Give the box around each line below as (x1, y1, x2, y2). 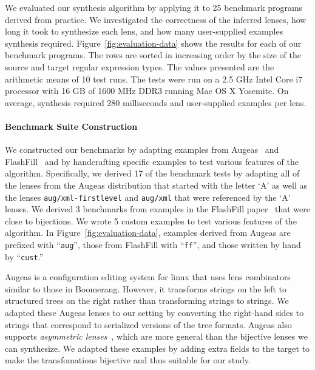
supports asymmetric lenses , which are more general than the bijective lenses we (5, 330, 308, 343)
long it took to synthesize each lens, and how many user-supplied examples (5, 25, 283, 38)
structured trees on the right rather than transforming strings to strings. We (5, 294, 289, 307)
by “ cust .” (5, 250, 44, 263)
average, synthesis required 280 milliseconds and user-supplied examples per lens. (5, 96, 307, 109)
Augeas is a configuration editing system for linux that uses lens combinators (5, 271, 291, 283)
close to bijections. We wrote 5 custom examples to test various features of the (5, 214, 297, 227)
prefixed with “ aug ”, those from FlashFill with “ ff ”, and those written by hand (5, 238, 301, 251)
